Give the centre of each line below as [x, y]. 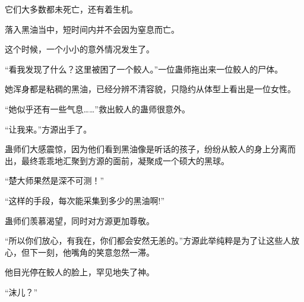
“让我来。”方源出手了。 [48, 129]
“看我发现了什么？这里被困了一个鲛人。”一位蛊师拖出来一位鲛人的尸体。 [144, 69]
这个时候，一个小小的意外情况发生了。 [80, 49]
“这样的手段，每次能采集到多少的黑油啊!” [85, 200]
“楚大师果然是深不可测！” [55, 180]
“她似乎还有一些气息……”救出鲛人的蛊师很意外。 [97, 108]
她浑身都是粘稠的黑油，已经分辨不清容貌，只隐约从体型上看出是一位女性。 [150, 89]
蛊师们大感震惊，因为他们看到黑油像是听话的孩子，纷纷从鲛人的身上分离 [146, 149]
